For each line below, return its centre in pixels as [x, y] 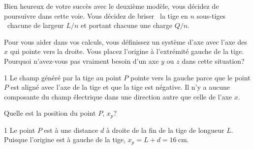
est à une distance [71, 130]
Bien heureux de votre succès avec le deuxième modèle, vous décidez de [111, 6]
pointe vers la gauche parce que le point [190, 77]
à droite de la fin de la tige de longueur [165, 130]
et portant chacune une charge [127, 25]
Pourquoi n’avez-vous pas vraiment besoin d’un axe [81, 61]
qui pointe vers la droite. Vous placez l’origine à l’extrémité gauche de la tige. [127, 51]
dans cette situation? [213, 61]
